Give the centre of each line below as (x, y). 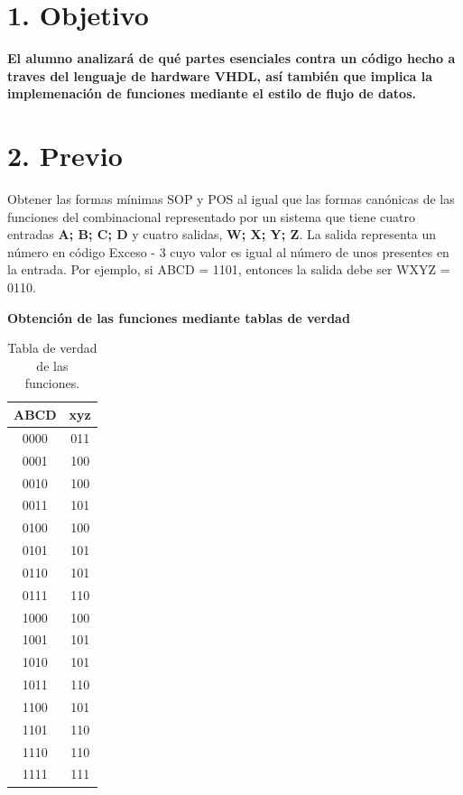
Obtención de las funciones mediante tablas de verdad (179, 317)
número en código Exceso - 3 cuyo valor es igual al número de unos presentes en (228, 251)
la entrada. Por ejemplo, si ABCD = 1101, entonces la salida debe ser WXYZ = (229, 269)
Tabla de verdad (52, 348)
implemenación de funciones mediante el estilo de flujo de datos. (212, 93)
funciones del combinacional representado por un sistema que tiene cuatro (211, 216)
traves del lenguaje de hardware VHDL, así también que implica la (220, 75)
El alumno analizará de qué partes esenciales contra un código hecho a (231, 58)
